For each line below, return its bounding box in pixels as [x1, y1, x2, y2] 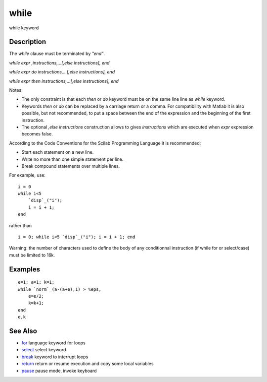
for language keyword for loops [21, 340, 86, 346]
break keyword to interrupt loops [21, 354, 89, 360]
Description [9, 38, 46, 46]
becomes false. [21, 131, 53, 137]
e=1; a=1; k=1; [18, 279, 55, 285]
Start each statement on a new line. [21, 149, 94, 155]
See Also [9, 327, 37, 335]
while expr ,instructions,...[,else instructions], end [9, 60, 110, 65]
